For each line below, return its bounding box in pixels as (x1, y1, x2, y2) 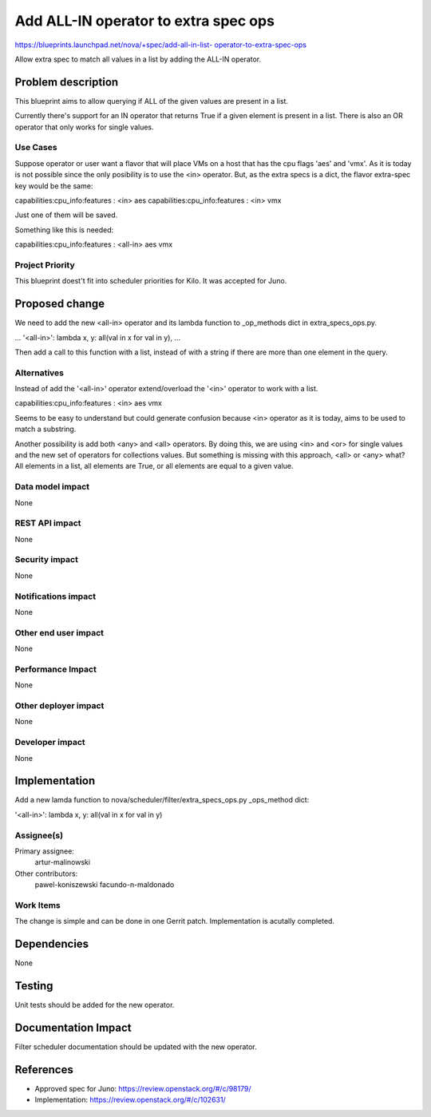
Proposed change (14, 297, 105, 311)
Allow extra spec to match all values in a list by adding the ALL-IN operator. (14, 54, 262, 64)
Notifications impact (14, 591, 96, 602)
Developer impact (14, 737, 85, 748)
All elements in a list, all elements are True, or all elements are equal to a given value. (14, 461, 294, 471)
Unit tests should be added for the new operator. (14, 1000, 175, 1010)
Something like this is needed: (14, 224, 114, 235)
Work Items (14, 899, 61, 910)
